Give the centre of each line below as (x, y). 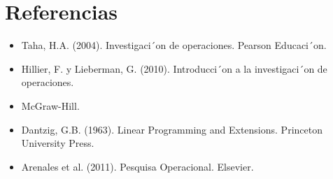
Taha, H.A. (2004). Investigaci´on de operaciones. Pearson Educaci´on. (174, 45)
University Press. (58, 143)
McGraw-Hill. (50, 105)
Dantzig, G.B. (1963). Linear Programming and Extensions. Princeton (172, 129)
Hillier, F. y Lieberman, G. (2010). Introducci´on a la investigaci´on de (174, 68)
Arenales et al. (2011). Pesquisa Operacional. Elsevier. (137, 166)
